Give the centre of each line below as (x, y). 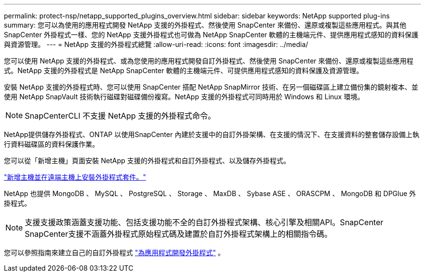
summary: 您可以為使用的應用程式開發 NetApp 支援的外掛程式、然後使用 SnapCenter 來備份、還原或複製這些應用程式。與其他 (205, 25)
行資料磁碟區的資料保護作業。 (51, 144)
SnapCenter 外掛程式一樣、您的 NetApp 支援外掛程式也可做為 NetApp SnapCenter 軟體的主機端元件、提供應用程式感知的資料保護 (211, 35)
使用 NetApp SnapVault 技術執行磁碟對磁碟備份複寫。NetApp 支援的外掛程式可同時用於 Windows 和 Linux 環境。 (184, 97)
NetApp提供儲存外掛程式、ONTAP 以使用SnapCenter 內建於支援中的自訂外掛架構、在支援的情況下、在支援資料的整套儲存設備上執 (212, 134)
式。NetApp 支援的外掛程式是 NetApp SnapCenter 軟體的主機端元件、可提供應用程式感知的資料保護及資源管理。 (184, 70)
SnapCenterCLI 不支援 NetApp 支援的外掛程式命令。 (120, 116)
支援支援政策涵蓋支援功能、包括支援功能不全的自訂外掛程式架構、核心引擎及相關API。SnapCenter (204, 222)
